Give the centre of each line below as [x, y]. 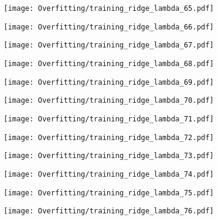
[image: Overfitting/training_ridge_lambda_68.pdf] [109, 63]
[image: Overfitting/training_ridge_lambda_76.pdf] [109, 211]
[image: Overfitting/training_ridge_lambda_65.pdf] [109, 8]
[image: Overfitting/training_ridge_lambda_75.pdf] [109, 193]
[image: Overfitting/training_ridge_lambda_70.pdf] [109, 101]
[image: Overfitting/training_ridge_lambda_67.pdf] [109, 45]
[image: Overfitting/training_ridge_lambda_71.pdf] [109, 119]
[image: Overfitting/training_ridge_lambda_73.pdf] [109, 156]
